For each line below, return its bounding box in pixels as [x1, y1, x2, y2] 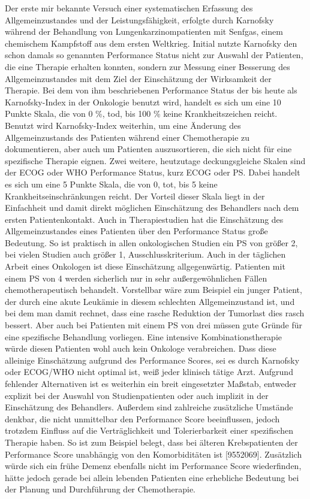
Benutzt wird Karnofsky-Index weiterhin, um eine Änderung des [5, 119, 241, 131]
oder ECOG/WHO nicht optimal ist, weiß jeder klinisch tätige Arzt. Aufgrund [5, 365, 293, 378]
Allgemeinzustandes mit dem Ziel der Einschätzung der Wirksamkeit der [5, 72, 272, 84]
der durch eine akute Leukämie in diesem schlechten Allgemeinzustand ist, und [5, 295, 295, 307]
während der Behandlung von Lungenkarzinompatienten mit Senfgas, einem [5, 25, 283, 38]
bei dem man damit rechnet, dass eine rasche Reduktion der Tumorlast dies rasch [5, 307, 305, 319]
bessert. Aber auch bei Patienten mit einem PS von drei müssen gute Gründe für [5, 319, 303, 331]
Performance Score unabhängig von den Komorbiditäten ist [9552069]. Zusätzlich [5, 447, 302, 460]
